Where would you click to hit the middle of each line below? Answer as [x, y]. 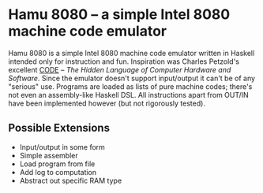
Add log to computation [58, 172]
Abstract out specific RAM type [71, 180]
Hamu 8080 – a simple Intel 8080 [119, 15]
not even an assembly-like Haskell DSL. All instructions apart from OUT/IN [128, 95]
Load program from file [57, 164]
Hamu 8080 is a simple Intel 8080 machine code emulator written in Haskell [131, 53]
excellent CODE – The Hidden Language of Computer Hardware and [120, 69]
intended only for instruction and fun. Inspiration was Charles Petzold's [124, 61]
